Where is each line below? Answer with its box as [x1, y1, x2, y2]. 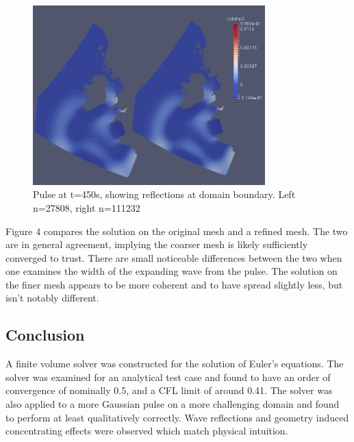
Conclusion [5, 324, 85, 345]
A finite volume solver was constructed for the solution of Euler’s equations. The [5, 356, 344, 371]
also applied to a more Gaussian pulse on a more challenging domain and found [5, 397, 340, 411]
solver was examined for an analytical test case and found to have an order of [5, 369, 331, 384]
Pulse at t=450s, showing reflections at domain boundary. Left [33, 187, 296, 201]
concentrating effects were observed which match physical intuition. [5, 423, 288, 438]
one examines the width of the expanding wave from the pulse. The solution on [5, 264, 338, 278]
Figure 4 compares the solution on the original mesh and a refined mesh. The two [5, 223, 348, 238]
